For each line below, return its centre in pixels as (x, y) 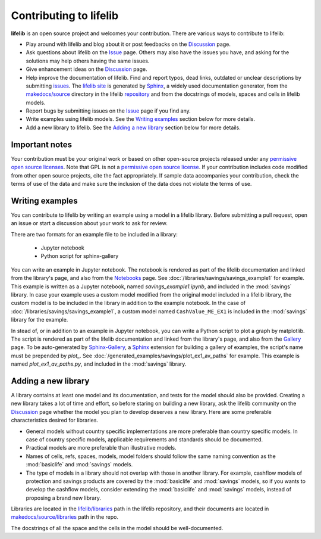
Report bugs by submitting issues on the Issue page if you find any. (108, 111)
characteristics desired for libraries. (54, 420)
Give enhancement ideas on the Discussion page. (87, 69)
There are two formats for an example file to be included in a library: (94, 234)
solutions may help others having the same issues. (88, 61)
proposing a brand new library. (63, 498)
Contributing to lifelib (65, 15)
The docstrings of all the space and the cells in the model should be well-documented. (117, 528)
